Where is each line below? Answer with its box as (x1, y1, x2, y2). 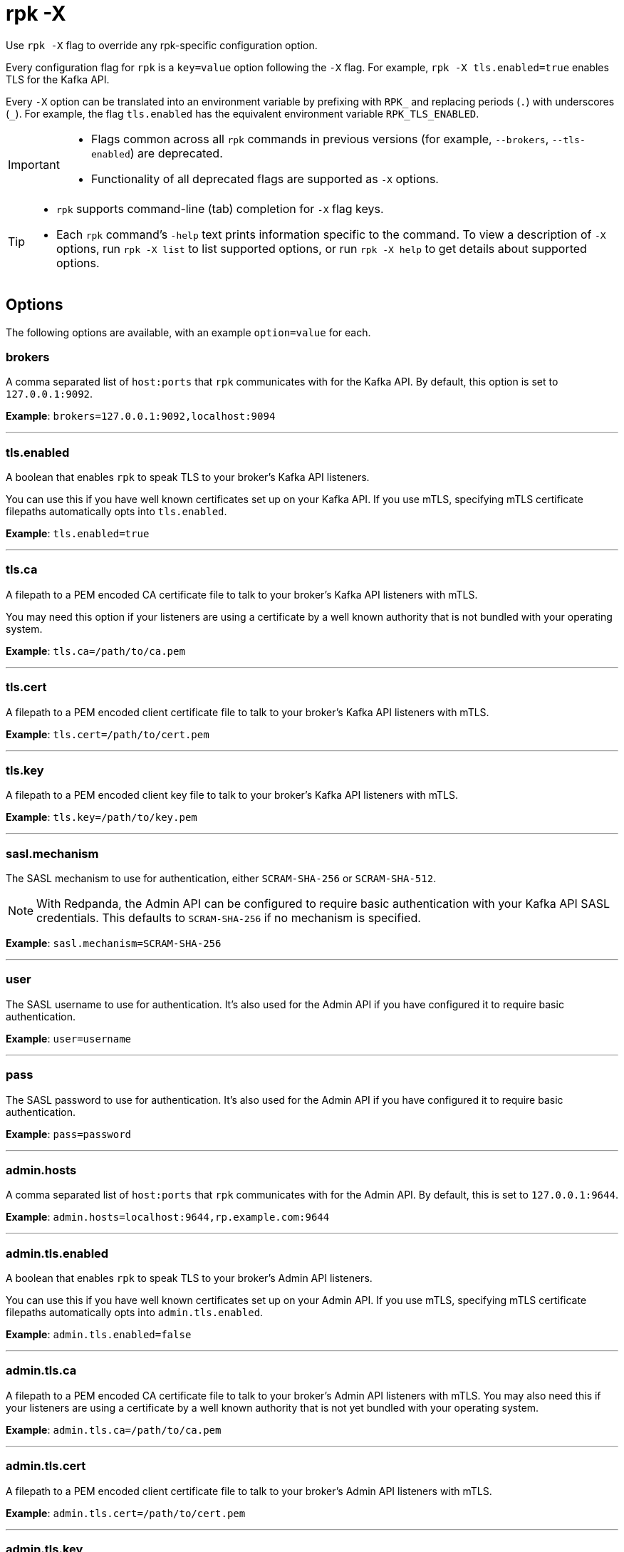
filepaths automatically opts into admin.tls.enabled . (6, 1306, 264, 1319)
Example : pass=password (6, 1127, 132, 1140)
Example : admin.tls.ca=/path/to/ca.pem (6, 1423, 222, 1436)
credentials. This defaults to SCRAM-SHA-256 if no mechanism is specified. (36, 911, 421, 926)
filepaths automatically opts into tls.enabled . (6, 505, 227, 518)
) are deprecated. (130, 145, 223, 160)
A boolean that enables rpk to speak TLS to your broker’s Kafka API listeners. (6, 471, 370, 484)
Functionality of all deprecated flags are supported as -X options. (90, 171, 439, 186)
